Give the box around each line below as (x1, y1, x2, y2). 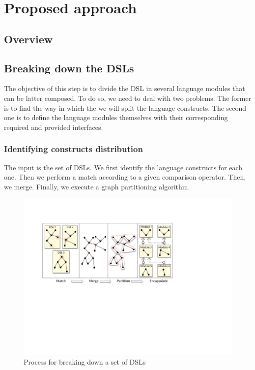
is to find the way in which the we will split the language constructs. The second (4, 102, 247, 113)
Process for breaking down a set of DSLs (24, 356, 146, 367)
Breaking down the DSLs (4, 60, 134, 75)
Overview (4, 31, 53, 46)
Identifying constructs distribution (4, 143, 143, 155)
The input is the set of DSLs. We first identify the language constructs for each (4, 162, 243, 172)
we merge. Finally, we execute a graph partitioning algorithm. (4, 181, 190, 191)
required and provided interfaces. (4, 122, 103, 132)
